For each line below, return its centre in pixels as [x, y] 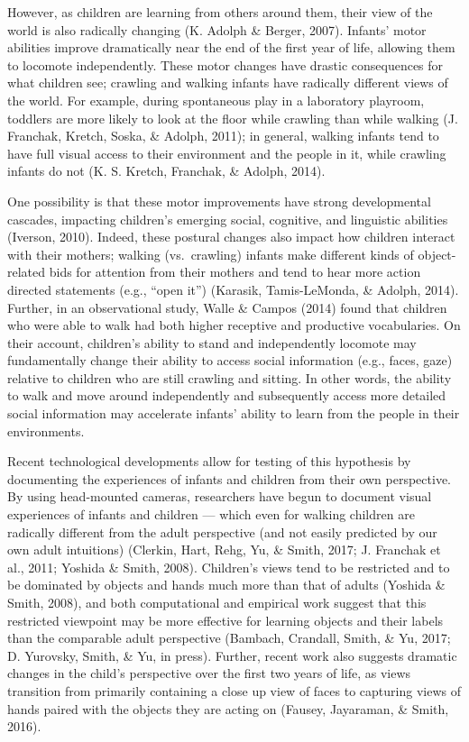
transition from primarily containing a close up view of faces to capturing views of [234, 690]
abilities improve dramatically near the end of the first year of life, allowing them [231, 47]
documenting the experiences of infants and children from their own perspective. [229, 478]
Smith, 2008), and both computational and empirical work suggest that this [217, 602]
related [27, 272]
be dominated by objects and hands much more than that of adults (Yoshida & [226, 585]
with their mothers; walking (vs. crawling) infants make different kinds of [211, 254]
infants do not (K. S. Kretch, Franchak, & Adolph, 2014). [166, 171]
